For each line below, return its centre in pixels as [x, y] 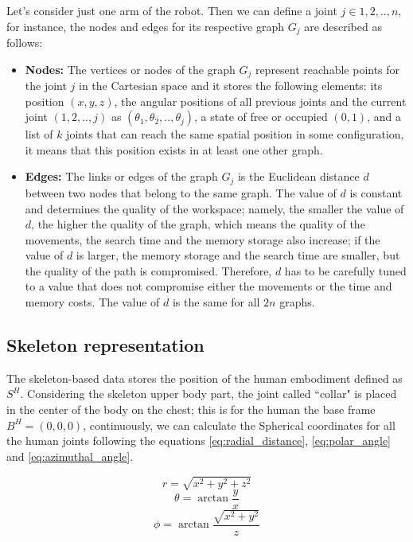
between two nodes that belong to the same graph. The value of [181, 192]
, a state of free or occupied [261, 117]
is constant [376, 192]
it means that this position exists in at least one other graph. [174, 149]
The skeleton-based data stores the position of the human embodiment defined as [205, 378]
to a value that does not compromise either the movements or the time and [208, 286]
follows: [25, 43]
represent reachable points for [327, 69]
